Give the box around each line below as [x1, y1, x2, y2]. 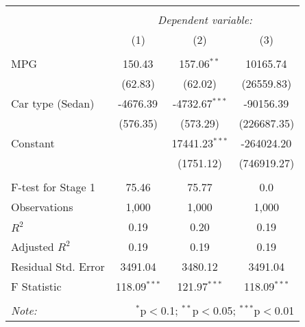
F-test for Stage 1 [11, 179, 96, 195]
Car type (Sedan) [11, 95, 95, 111]
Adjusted [11, 239, 54, 254]
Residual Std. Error [11, 258, 105, 274]
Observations [11, 199, 73, 215]
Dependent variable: [158, 12, 252, 27]
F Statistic [11, 278, 62, 294]
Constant [11, 135, 55, 151]
